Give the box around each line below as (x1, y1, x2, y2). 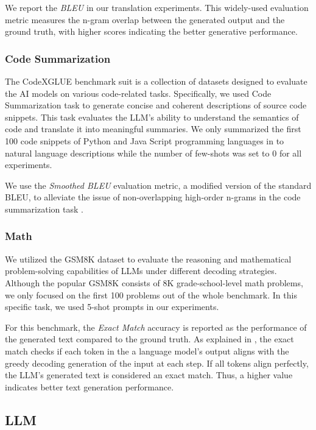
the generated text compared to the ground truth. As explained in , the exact (5, 333, 294, 345)
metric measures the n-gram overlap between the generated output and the (5, 13, 285, 26)
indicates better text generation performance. (5, 380, 174, 393)
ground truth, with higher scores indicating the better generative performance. (5, 25, 298, 38)
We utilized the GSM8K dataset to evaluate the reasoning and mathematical (5, 252, 292, 265)
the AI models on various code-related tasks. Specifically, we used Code (5, 86, 272, 99)
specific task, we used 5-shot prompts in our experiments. (5, 300, 219, 313)
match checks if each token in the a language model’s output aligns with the (5, 344, 289, 357)
